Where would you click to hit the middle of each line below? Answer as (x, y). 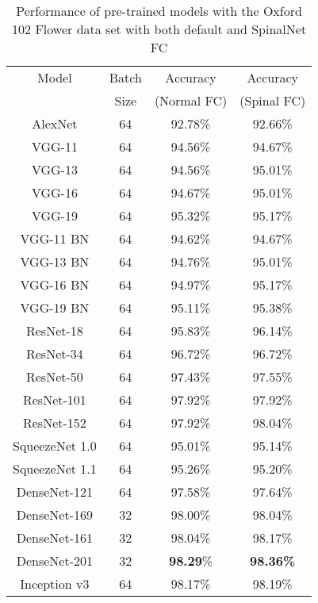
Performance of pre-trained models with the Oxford (159, 11)
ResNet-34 (54, 353)
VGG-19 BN (55, 307)
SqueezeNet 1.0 (55, 446)
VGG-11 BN (55, 238)
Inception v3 (55, 584)
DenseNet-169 (55, 515)
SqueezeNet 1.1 (55, 469)
